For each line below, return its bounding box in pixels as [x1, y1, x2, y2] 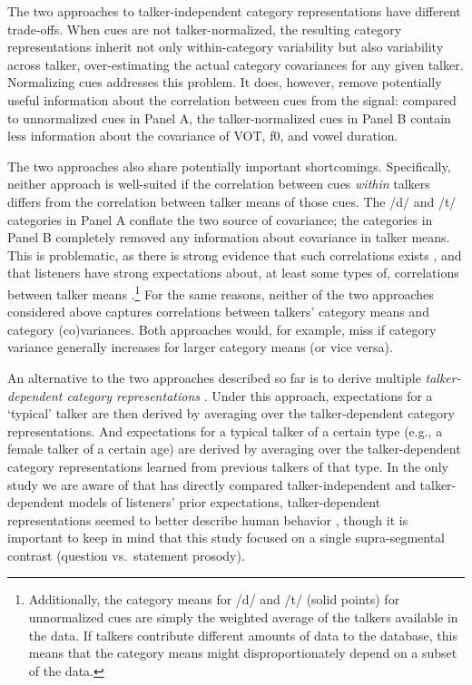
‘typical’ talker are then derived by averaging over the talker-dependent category [7, 404, 455, 423]
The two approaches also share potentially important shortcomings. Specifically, [7, 156, 451, 175]
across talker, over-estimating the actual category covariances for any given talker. [7, 54, 464, 73]
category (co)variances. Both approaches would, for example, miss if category [7, 319, 437, 338]
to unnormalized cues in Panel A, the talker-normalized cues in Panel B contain [7, 108, 451, 127]
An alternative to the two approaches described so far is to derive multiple [7, 367, 421, 387]
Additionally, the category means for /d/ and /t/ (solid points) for [28, 590, 400, 609]
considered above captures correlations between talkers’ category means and [7, 302, 429, 321]
